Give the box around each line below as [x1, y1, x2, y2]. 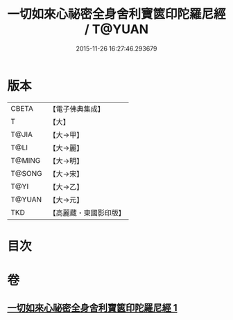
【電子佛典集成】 [49, 104, 105, 114]
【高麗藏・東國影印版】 [49, 208, 126, 217]
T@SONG [10, 168, 43, 178]
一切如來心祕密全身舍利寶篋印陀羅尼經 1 [7, 302, 178, 314]
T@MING [10, 155, 41, 165]
